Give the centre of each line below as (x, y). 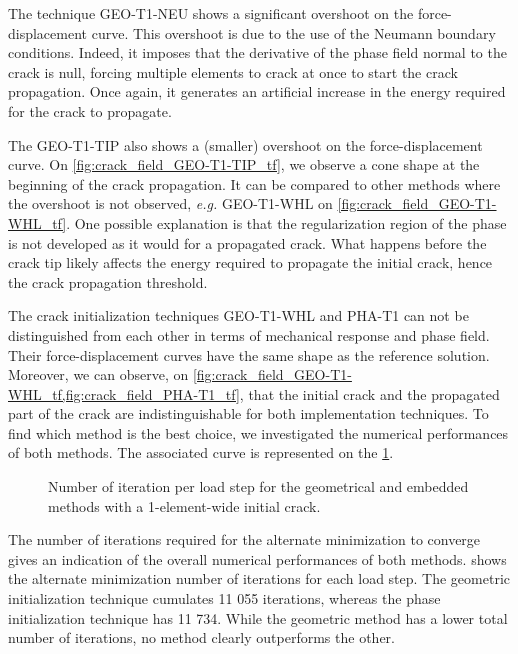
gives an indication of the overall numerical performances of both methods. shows (257, 558)
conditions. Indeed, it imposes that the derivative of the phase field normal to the (257, 52)
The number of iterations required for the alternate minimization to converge (244, 539)
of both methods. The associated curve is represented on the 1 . (201, 452)
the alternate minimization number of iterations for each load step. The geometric (259, 578)
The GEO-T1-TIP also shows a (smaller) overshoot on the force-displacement (245, 144)
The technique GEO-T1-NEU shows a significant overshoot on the (211, 13)
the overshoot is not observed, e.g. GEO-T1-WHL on (170, 203)
